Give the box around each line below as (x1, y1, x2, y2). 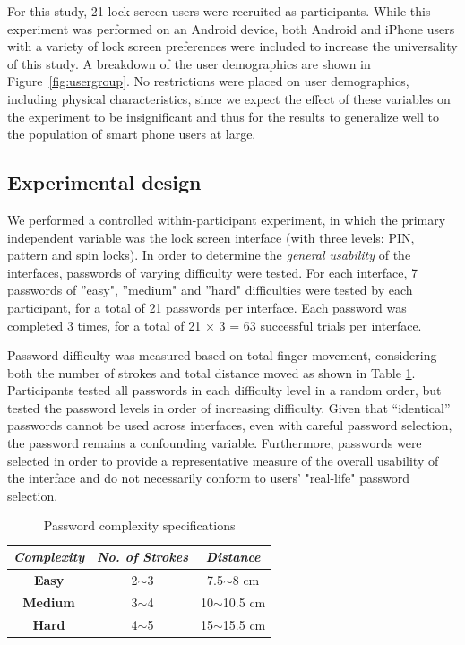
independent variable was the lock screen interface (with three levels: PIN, (7, 228, 415, 246)
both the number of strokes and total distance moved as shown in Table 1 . (7, 363, 416, 382)
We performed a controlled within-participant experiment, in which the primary (7, 210, 446, 228)
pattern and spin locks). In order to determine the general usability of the (7, 245, 411, 264)
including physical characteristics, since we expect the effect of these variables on (7, 89, 451, 107)
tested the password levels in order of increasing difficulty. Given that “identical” (7, 398, 451, 417)
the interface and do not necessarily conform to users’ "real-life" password (7, 469, 410, 487)
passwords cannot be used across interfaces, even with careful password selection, (7, 416, 452, 434)
